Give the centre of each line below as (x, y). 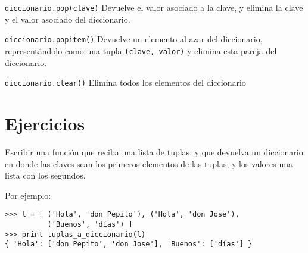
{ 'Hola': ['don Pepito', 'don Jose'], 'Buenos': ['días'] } (129, 244)
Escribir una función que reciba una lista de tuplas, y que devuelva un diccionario (154, 152)
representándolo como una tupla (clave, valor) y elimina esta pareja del (141, 50)
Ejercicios (45, 123)
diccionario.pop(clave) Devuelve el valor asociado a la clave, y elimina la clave (154, 7)
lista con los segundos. (45, 175)
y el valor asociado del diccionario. (68, 19)
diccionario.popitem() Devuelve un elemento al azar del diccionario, (134, 39)
